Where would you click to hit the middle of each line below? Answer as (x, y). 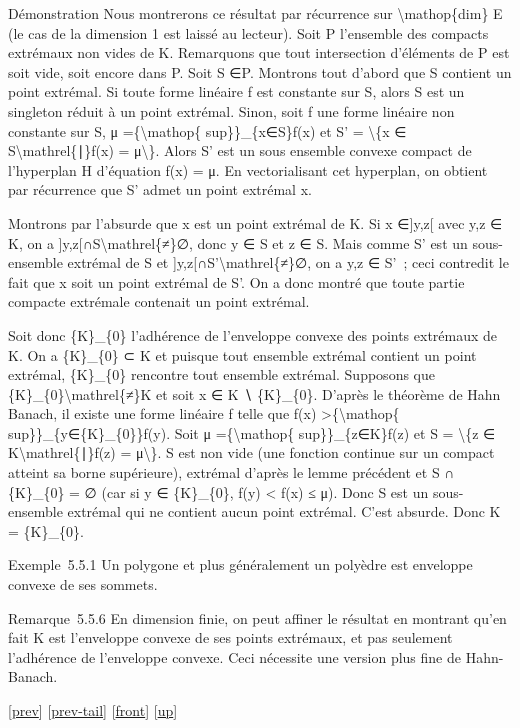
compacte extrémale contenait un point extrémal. (159, 301)
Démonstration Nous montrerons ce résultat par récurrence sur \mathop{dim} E (255, 13)
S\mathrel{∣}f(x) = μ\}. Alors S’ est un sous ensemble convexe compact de (240, 150)
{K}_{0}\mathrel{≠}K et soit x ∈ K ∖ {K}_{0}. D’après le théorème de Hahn (254, 393)
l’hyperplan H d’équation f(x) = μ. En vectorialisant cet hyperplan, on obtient (248, 169)
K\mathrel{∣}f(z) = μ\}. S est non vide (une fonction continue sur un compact (251, 452)
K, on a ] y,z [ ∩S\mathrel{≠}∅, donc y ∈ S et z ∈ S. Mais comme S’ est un (238, 242)
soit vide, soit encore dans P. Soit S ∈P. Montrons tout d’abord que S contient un (260, 71)
